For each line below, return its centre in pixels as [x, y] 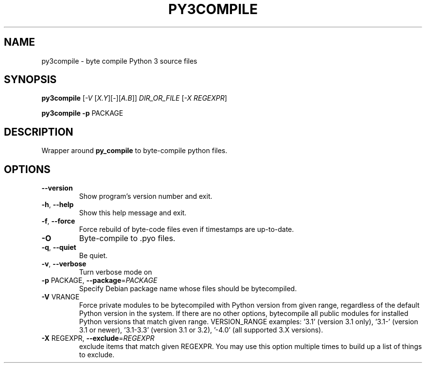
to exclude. [97, 355]
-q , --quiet [59, 247]
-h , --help [58, 205]
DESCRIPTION [39, 132]
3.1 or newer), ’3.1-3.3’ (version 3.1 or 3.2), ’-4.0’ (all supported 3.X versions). [201, 330]
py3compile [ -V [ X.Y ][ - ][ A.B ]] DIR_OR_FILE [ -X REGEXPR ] [134, 98]
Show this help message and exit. [133, 213]
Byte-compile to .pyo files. [127, 238]
